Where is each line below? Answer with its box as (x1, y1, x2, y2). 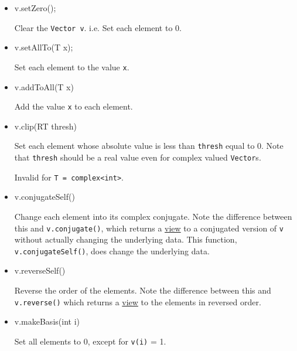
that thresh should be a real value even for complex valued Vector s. (14, 151, 261, 163)
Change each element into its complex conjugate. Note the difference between (14, 210, 292, 222)
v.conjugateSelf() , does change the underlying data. (14, 244, 210, 257)
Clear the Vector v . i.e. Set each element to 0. (14, 21, 182, 33)
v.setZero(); (14, 2, 56, 13)
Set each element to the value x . (14, 60, 129, 73)
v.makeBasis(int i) (14, 315, 80, 328)
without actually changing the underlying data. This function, (14, 233, 237, 246)
